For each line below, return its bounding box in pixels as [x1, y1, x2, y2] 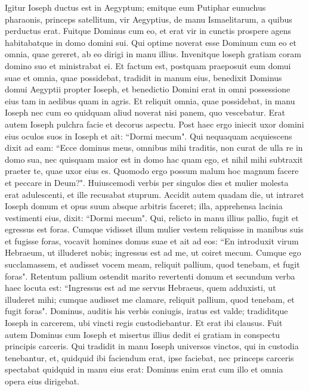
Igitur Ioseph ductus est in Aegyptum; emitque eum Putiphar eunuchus [5, 1, 266, 13]
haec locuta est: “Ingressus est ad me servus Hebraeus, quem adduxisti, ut [5, 281, 276, 294]
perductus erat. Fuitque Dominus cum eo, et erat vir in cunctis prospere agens [5, 24, 292, 37]
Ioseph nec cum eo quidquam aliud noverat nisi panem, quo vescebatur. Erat [5, 106, 285, 119]
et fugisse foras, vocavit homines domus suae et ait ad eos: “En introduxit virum [5, 234, 299, 247]
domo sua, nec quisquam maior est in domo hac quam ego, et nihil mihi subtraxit [5, 153, 303, 165]
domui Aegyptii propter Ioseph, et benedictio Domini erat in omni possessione [5, 83, 291, 95]
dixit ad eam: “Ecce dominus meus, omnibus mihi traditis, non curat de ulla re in [5, 141, 303, 154]
